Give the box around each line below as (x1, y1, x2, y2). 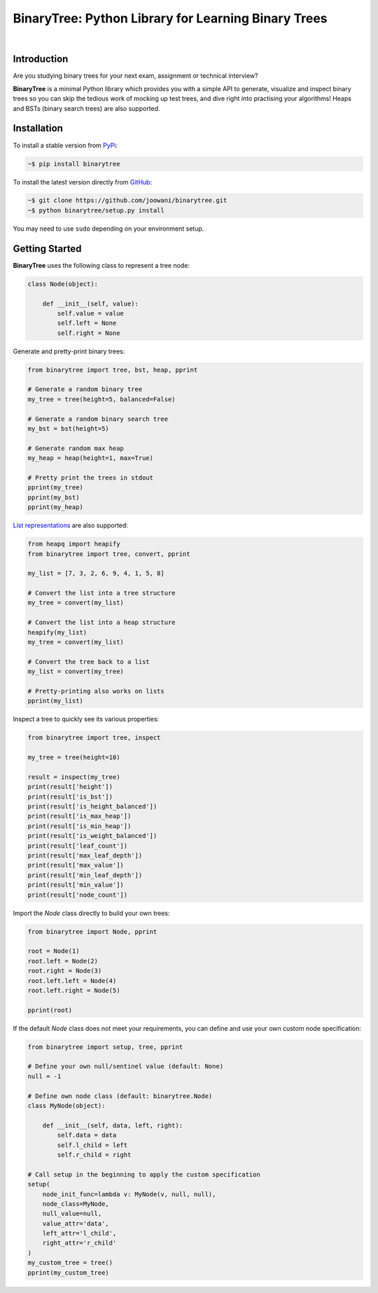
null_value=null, (42, 1210, 102, 1218)
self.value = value (57, 309, 124, 317)
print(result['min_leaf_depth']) (27, 871, 143, 879)
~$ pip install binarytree (27, 160, 120, 168)
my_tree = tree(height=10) (27, 754, 120, 761)
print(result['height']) (27, 783, 113, 791)
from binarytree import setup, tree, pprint (27, 1043, 183, 1051)
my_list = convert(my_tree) (27, 668, 124, 676)
